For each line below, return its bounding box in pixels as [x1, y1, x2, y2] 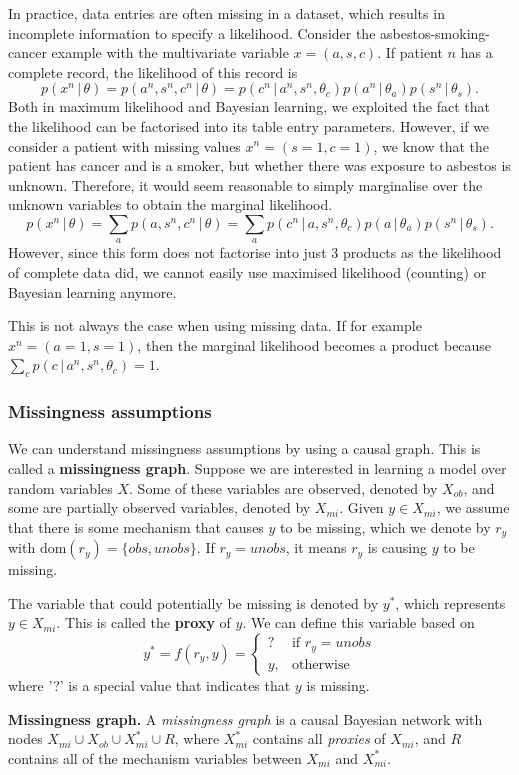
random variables [8, 477, 113, 498]
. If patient [377, 42, 443, 63]
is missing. [306, 674, 370, 695]
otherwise [291, 657, 350, 672]
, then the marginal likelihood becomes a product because [137, 334, 492, 355]
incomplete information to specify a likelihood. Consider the [8, 22, 376, 43]
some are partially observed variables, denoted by [8, 497, 311, 518]
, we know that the [373, 135, 490, 156]
